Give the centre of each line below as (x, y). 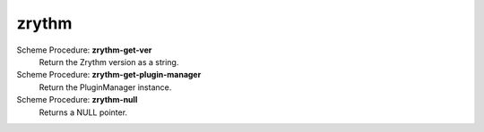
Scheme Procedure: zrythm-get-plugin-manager (109, 75)
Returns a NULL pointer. (83, 112)
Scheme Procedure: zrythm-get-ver (84, 50)
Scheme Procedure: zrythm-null (77, 100)
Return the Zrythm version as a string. (109, 62)
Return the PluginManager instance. (105, 87)
